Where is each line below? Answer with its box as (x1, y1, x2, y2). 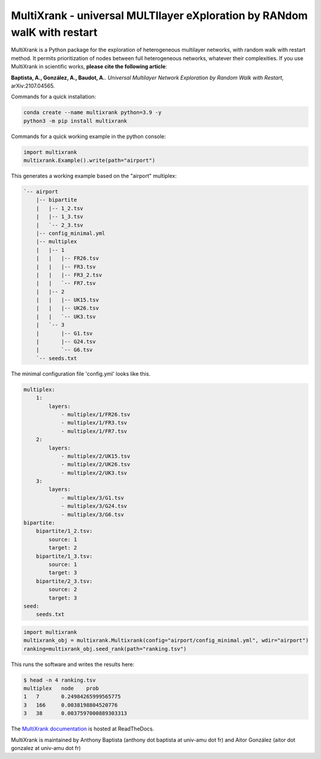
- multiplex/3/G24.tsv (61, 503, 127, 510)
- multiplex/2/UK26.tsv (61, 461, 131, 468)
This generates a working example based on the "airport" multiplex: (11, 173, 177, 180)
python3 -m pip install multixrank (23, 117, 127, 124)
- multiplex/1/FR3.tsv (61, 420, 127, 426)
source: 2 (48, 586, 77, 593)
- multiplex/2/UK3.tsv (61, 469, 127, 476)
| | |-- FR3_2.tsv (36, 271, 102, 278)
